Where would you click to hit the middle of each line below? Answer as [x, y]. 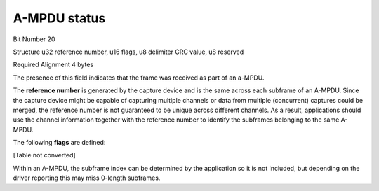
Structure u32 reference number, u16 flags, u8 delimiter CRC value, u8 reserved [128, 52]
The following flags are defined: [59, 143]
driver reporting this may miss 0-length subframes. [87, 178]
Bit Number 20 [34, 39]
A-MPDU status [59, 18]
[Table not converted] [45, 155]
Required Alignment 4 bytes [53, 65]
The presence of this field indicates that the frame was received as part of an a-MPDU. [139, 78]
